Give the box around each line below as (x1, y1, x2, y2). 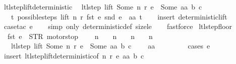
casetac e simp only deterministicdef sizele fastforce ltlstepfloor (4, 21, 232, 31)
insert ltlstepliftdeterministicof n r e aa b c (4, 50, 144, 60)
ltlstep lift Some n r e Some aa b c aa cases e (11, 40, 210, 51)
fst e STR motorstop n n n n (7, 30, 153, 41)
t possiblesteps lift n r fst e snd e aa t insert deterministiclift (11, 11, 227, 21)
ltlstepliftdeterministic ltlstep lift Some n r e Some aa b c (4, 1, 202, 11)
